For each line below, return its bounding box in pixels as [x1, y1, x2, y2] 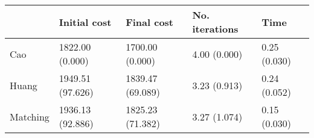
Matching [10, 109, 50, 124]
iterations [192, 22, 239, 36]
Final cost [126, 14, 174, 29]
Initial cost [59, 14, 112, 29]
